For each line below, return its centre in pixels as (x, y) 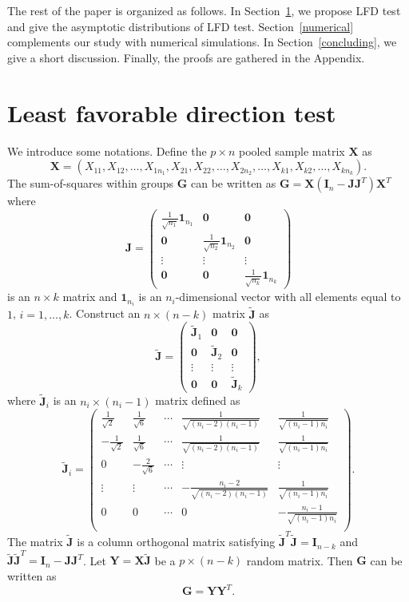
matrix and (90, 297)
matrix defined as (198, 400)
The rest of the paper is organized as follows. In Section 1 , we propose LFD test (204, 10)
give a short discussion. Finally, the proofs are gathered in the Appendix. (186, 57)
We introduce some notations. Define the (107, 150)
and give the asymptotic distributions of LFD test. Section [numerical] (181, 26)
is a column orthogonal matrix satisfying (176, 542)
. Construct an (105, 313)
